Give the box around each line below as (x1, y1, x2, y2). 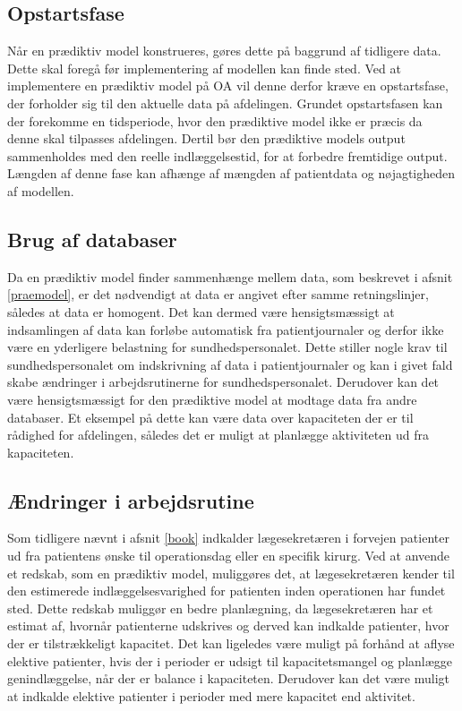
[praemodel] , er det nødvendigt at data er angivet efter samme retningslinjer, (7, 285, 429, 304)
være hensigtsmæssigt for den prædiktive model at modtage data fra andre (7, 390, 417, 408)
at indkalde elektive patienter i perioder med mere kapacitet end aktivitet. (7, 686, 415, 705)
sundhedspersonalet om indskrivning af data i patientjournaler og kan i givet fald (7, 355, 453, 373)
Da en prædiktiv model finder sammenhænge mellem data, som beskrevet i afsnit (7, 267, 453, 286)
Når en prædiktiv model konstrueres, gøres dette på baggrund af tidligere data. (7, 41, 441, 60)
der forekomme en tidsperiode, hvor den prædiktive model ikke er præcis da (7, 111, 423, 130)
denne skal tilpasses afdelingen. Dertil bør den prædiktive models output (7, 129, 406, 148)
